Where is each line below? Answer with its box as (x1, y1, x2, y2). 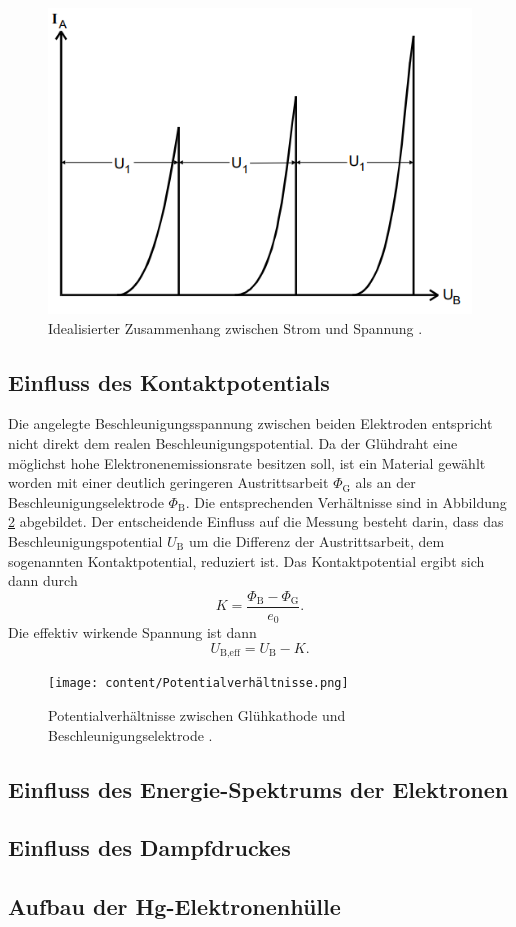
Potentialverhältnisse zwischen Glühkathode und (48, 704, 346, 725)
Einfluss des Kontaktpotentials (8, 366, 330, 397)
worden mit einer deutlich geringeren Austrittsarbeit (8, 472, 329, 493)
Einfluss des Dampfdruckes (8, 832, 291, 863)
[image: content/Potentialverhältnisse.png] (48, 676, 349, 691)
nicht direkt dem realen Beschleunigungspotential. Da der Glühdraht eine (8, 432, 458, 453)
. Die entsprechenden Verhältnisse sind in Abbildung (185, 491, 507, 512)
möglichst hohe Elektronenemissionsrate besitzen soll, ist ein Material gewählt (8, 452, 486, 473)
